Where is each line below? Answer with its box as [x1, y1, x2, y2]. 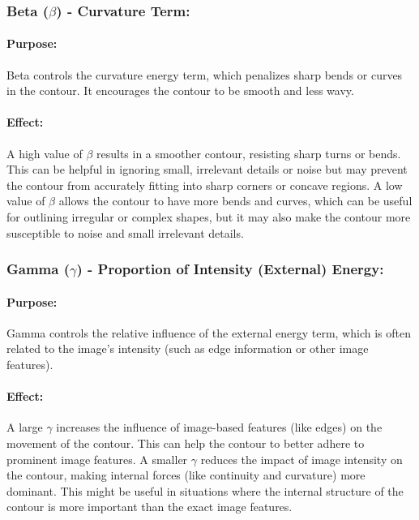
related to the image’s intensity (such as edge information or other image [6, 340, 369, 357]
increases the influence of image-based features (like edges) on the [56, 419, 383, 436]
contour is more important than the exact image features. [6, 498, 293, 515]
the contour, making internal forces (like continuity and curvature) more [6, 466, 366, 483]
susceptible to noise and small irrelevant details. [6, 224, 244, 241]
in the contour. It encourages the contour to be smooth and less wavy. [6, 82, 354, 99]
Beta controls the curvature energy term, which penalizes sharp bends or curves [6, 66, 403, 83]
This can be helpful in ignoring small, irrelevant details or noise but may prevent [6, 161, 408, 178]
